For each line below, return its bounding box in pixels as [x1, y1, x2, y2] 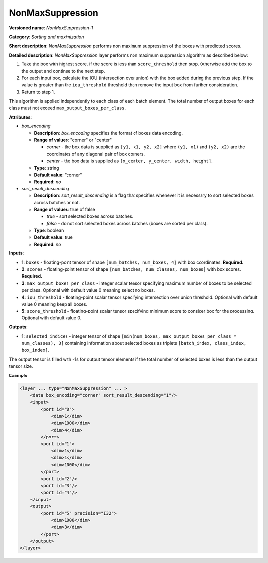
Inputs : [9, 250, 24, 256]
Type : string [34, 165, 59, 171]
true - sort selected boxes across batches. [46, 213, 134, 219]
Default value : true [34, 234, 73, 240]
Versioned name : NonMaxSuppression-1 [9, 25, 93, 31]
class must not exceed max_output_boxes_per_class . [9, 105, 126, 111]
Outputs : [9, 324, 28, 330]
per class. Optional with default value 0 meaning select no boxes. [21, 287, 155, 293]
